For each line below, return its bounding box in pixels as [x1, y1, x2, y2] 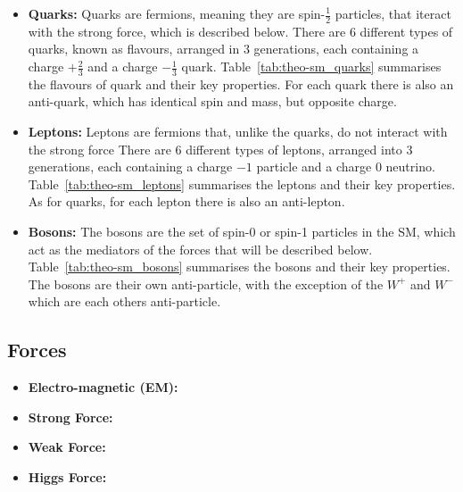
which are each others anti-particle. [28, 292, 221, 311]
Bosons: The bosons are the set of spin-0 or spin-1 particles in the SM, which [28, 222, 456, 240]
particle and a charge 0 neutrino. [256, 157, 435, 176]
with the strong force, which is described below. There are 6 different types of [28, 21, 453, 40]
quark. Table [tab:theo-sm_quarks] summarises [181, 57, 442, 76]
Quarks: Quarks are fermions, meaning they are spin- [28, 4, 326, 22]
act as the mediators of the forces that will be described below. [28, 239, 373, 258]
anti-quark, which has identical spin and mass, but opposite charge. [28, 92, 397, 111]
